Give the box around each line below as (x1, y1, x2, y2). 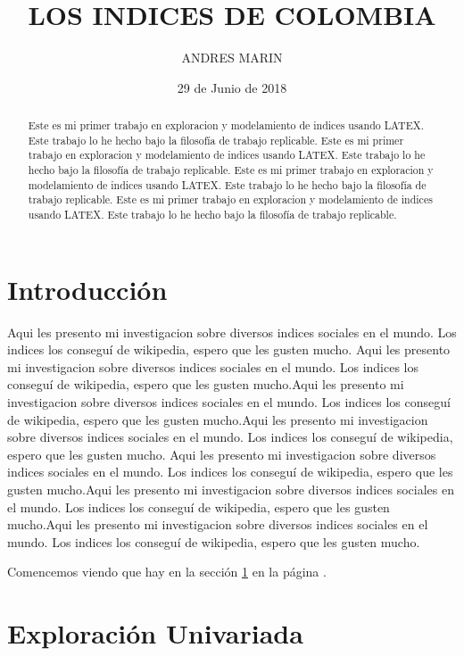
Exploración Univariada (7, 615, 303, 652)
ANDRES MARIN (181, 48, 283, 67)
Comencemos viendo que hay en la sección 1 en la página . (7, 562, 327, 581)
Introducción (7, 270, 168, 307)
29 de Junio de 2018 (177, 78, 287, 96)
